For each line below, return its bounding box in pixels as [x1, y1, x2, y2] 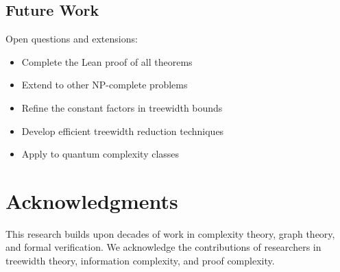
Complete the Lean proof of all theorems [21, 54, 193, 69]
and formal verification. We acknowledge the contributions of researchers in [5, 240, 321, 254]
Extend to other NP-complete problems [21, 77, 188, 92]
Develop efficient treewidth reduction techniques [21, 123, 224, 138]
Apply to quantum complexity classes [21, 147, 180, 161]
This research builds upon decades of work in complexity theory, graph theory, [5, 226, 335, 240]
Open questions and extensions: [5, 32, 138, 46]
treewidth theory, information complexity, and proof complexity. [5, 254, 275, 268]
